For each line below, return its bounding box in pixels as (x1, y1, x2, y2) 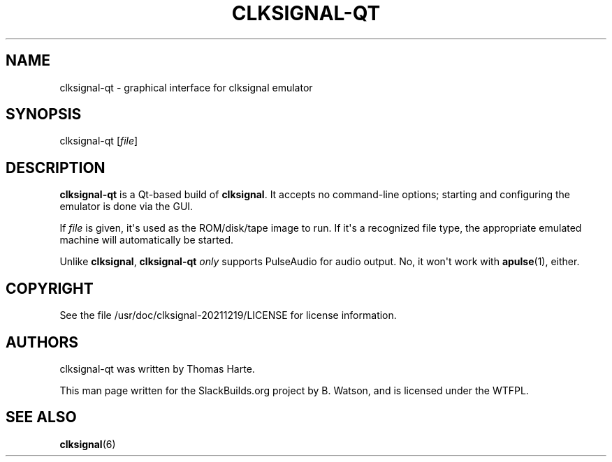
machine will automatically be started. (59, 234, 234, 246)
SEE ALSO (6, 408, 77, 426)
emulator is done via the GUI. (59, 200, 194, 213)
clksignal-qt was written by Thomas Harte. (59, 362, 255, 375)
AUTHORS (6, 333, 79, 351)
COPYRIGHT (6, 279, 94, 297)
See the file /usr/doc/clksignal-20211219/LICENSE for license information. (59, 309, 397, 322)
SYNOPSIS (6, 105, 82, 124)
